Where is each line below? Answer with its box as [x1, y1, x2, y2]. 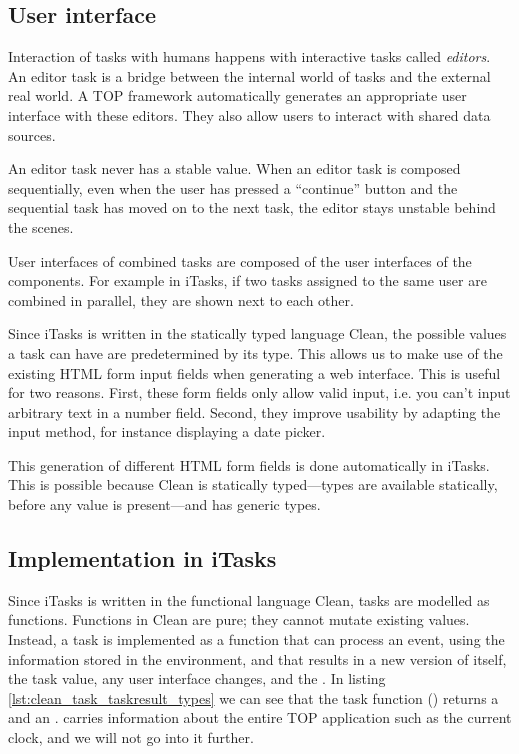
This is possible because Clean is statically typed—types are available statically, [8, 474, 498, 495]
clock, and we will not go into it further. [8, 727, 254, 748]
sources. [8, 124, 56, 145]
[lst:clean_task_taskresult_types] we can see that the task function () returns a [8, 687, 499, 708]
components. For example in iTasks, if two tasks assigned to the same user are [8, 270, 487, 291]
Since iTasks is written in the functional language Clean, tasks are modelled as [8, 589, 490, 610]
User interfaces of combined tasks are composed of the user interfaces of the [8, 250, 472, 271]
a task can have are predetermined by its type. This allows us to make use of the [8, 342, 503, 363]
